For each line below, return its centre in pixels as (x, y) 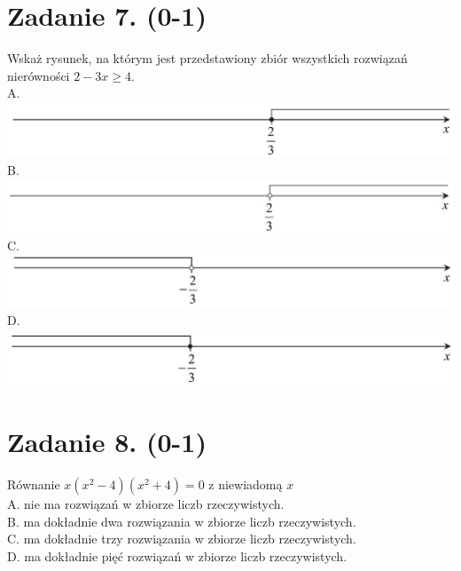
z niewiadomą (246, 484)
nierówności (39, 75)
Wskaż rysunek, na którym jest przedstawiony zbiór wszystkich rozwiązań (207, 58)
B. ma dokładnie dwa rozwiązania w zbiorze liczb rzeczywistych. (182, 521)
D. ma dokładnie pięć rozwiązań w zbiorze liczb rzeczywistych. (177, 556)
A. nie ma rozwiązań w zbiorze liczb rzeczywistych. (146, 504)
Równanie (34, 484)
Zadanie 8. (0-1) (107, 442)
